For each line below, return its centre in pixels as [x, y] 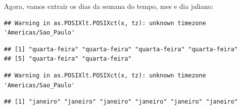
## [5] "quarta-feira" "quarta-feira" [68, 59]
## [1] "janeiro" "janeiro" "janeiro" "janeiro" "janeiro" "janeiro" [121, 102]
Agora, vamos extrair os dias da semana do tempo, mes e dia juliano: [109, 6]
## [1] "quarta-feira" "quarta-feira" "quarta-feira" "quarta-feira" [121, 49]
